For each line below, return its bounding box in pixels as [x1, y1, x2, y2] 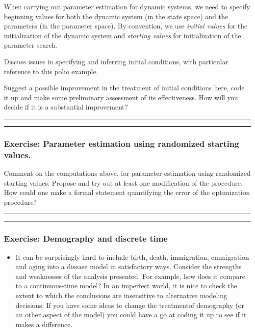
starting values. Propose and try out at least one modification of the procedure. [4, 177, 243, 188]
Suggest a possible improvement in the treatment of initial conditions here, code [4, 83, 245, 93]
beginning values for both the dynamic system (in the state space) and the [4, 11, 228, 21]
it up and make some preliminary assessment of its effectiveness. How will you [4, 92, 238, 102]
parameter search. [4, 40, 57, 50]
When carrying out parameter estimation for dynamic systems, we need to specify [4, 1, 250, 11]
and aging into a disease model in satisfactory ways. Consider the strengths [15, 261, 242, 272]
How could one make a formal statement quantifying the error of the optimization [4, 187, 250, 197]
